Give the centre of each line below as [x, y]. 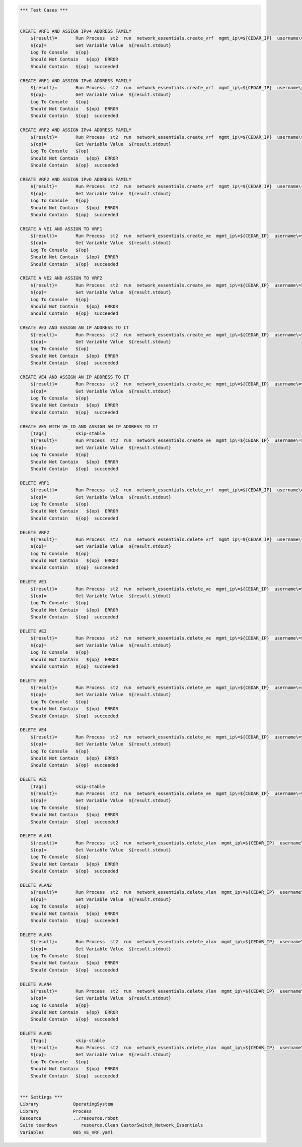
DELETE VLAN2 [36, 885]
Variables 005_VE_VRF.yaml [66, 1132]
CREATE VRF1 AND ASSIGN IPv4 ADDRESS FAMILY [76, 31]
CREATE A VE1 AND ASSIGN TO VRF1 [61, 229]
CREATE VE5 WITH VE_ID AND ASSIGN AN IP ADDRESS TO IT [89, 426]
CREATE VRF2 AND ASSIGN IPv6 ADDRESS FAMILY [76, 179]
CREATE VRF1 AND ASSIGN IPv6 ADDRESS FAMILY [76, 80]
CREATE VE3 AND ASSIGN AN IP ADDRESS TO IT [74, 328]
